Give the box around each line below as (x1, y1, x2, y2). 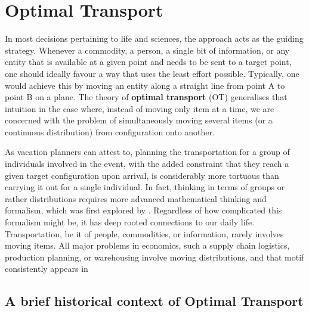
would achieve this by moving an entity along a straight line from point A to (5, 79, 285, 91)
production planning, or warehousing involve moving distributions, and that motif (5, 250, 304, 263)
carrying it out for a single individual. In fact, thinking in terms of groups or (5, 181, 285, 193)
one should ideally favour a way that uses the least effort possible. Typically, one (5, 67, 299, 79)
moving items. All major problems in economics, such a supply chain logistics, (5, 239, 290, 252)
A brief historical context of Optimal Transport (5, 292, 304, 310)
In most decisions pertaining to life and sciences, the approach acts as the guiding (5, 32, 304, 45)
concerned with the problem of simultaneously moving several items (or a (5, 114, 273, 126)
